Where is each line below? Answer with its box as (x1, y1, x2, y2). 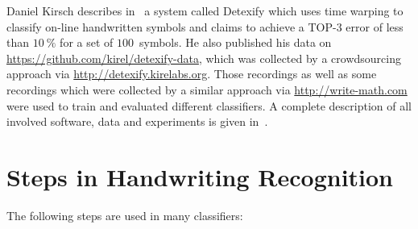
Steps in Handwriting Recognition (6, 160, 394, 193)
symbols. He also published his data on (139, 34, 332, 51)
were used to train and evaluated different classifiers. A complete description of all (6, 97, 412, 114)
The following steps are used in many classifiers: (6, 206, 243, 223)
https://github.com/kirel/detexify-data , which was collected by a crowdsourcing (6, 49, 401, 66)
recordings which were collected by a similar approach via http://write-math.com (6, 81, 408, 98)
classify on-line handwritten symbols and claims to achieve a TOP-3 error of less (6, 18, 404, 35)
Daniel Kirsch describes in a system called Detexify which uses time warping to (6, 2, 404, 19)
